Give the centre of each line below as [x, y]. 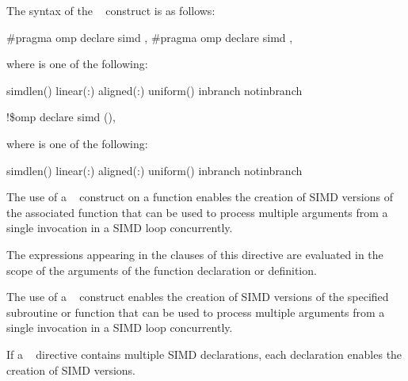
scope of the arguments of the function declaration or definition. [162, 270]
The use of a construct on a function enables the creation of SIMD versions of [200, 197]
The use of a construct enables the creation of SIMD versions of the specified [198, 297]
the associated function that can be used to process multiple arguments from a [197, 212]
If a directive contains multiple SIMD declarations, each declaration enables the [204, 354]
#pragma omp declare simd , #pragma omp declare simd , [150, 37]
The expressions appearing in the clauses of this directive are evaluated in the [195, 254]
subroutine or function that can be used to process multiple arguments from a [196, 312]
